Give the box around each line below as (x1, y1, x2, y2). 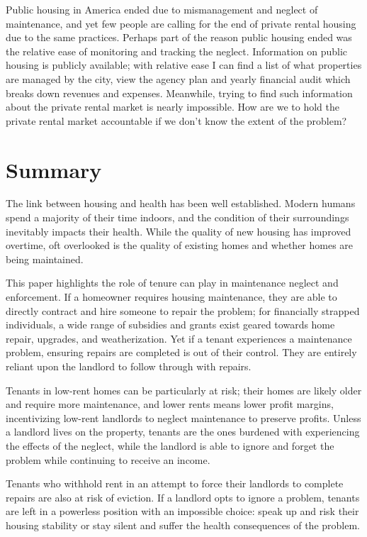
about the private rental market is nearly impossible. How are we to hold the (6, 99, 339, 114)
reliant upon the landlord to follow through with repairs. (6, 359, 252, 373)
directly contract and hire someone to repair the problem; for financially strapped (6, 303, 360, 318)
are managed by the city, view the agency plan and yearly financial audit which (6, 71, 351, 86)
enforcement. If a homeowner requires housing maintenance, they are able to (6, 289, 337, 304)
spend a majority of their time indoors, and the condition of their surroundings (6, 210, 349, 225)
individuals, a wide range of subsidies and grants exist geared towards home (6, 317, 335, 332)
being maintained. (6, 251, 84, 266)
